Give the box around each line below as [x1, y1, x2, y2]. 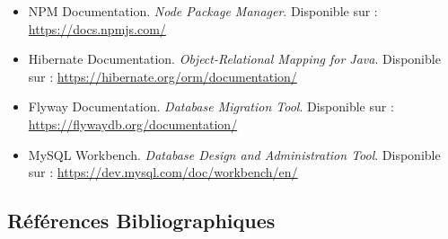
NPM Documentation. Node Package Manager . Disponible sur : [28, 2, 378, 20]
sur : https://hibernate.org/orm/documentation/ [28, 66, 297, 85]
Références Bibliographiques [7, 207, 276, 235]
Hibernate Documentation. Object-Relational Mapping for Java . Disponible [28, 49, 441, 68]
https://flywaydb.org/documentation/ [28, 114, 238, 133]
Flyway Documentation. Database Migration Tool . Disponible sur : [28, 97, 394, 116]
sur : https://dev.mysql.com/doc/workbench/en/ [28, 163, 298, 181]
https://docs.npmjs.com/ [28, 19, 166, 38]
